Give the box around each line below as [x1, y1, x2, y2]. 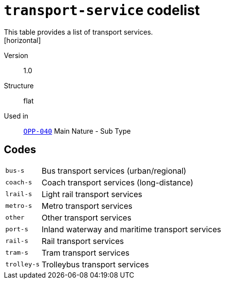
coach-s [5, 179, 32, 186]
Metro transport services [41, 201, 132, 211]
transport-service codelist [4, 2, 200, 19]
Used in [4, 111, 29, 120]
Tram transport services [41, 247, 130, 258]
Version [4, 51, 28, 60]
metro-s [5, 202, 32, 210]
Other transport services [41, 212, 131, 222]
